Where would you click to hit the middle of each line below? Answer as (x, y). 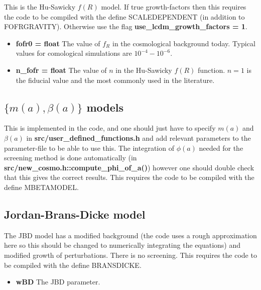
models (105, 107)
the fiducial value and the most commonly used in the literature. (115, 80)
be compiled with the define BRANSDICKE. (73, 265)
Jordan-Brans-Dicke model (75, 214)
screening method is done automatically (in (71, 158)
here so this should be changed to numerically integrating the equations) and (122, 245)
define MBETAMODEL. (41, 187)
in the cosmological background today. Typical (184, 43)
